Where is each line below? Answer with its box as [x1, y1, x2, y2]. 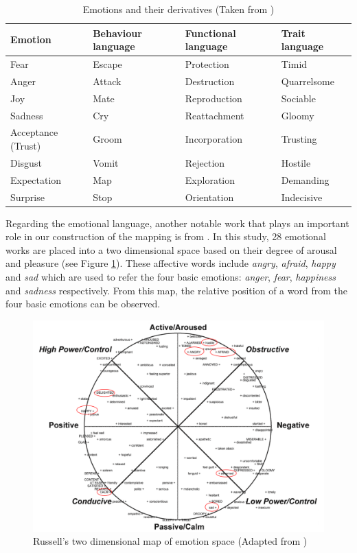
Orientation [185, 189, 234, 204]
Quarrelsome [281, 73, 334, 88]
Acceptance [10, 125, 58, 139]
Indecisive [281, 189, 323, 204]
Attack [93, 73, 122, 88]
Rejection [185, 155, 225, 169]
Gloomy [281, 108, 314, 122]
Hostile [281, 155, 311, 169]
